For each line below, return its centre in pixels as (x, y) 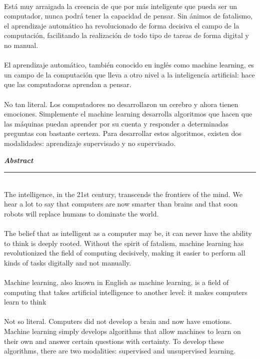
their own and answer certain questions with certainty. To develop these (114, 341)
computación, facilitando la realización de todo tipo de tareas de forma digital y (126, 35)
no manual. (21, 45)
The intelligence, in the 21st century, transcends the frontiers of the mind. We (123, 194)
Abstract (19, 160)
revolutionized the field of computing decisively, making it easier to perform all (125, 253)
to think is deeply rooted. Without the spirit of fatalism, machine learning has (124, 243)
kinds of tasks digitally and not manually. (68, 262)
